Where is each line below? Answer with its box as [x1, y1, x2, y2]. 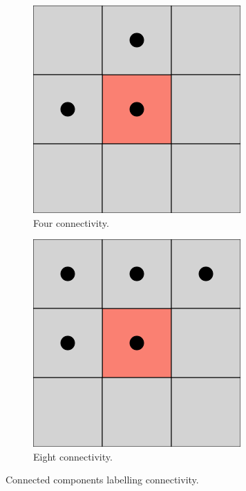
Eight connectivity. [33, 449, 113, 463]
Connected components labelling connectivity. [6, 472, 199, 487]
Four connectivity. [33, 215, 109, 230]
